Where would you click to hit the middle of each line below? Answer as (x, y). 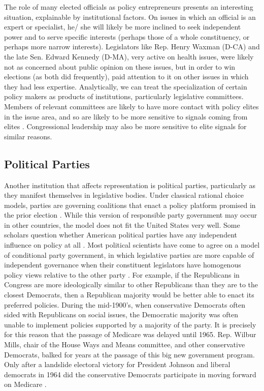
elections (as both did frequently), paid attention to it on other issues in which (126, 77)
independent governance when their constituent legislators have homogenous (123, 265)
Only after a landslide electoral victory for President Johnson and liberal (117, 364)
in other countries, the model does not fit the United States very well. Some (122, 224)
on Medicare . (25, 384)
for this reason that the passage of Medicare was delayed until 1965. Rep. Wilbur (130, 334)
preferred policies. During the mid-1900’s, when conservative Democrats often (125, 304)
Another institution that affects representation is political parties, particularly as (130, 185)
